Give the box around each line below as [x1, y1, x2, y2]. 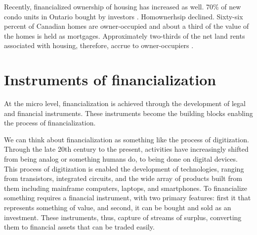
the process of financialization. [4, 117, 96, 128]
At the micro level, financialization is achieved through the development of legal [4, 98, 246, 109]
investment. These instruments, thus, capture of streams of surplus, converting [4, 212, 242, 222]
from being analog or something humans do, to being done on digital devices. [4, 154, 238, 164]
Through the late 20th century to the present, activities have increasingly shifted [4, 144, 249, 154]
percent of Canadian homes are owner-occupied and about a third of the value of [4, 21, 249, 31]
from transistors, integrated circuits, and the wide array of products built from [4, 173, 242, 183]
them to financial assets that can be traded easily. [4, 222, 155, 232]
